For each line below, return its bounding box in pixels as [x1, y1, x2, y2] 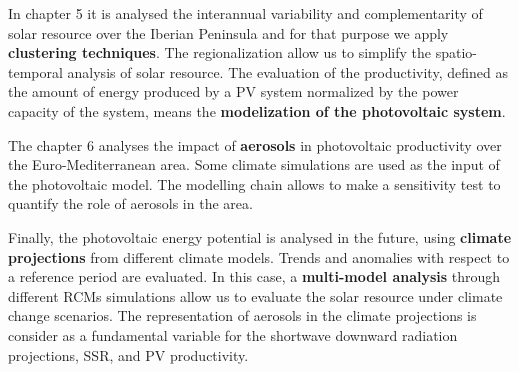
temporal [8, 61, 63, 82]
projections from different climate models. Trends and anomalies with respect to [8, 246, 510, 267]
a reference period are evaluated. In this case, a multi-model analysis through [8, 266, 501, 287]
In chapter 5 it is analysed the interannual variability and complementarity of [8, 3, 483, 23]
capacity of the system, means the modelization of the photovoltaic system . [8, 100, 506, 121]
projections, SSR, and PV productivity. [8, 344, 249, 365]
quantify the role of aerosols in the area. [8, 193, 253, 214]
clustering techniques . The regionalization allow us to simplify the [8, 42, 432, 63]
